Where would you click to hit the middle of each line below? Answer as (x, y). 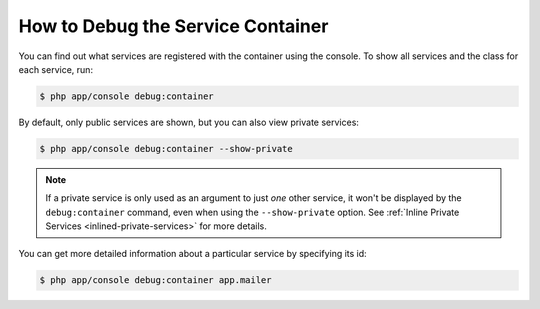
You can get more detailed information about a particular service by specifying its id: (192, 254)
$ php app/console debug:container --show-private (166, 148)
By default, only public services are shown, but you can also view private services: (189, 122)
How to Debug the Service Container (173, 26)
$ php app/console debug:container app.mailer (155, 280)
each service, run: (56, 69)
